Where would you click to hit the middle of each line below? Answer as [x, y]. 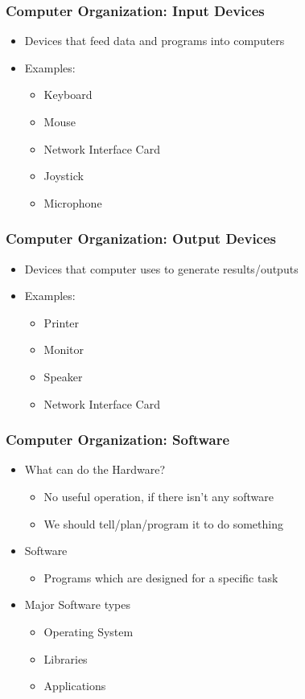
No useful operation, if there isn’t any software [159, 496]
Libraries [66, 658]
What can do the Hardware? [95, 469]
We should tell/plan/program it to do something [163, 523]
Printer [62, 322]
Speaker [63, 376]
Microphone [73, 202]
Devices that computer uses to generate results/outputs [161, 268]
